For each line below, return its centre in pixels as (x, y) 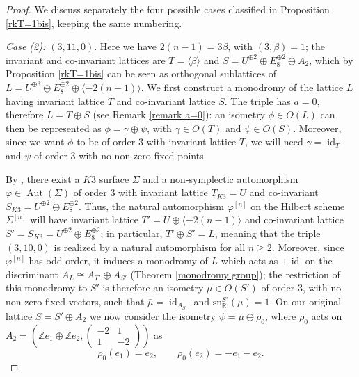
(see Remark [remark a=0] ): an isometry (179, 114)
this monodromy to (47, 288)
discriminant (32, 274)
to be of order (106, 142)
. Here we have (126, 46)
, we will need (274, 142)
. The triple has (257, 101)
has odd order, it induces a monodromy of (118, 260)
